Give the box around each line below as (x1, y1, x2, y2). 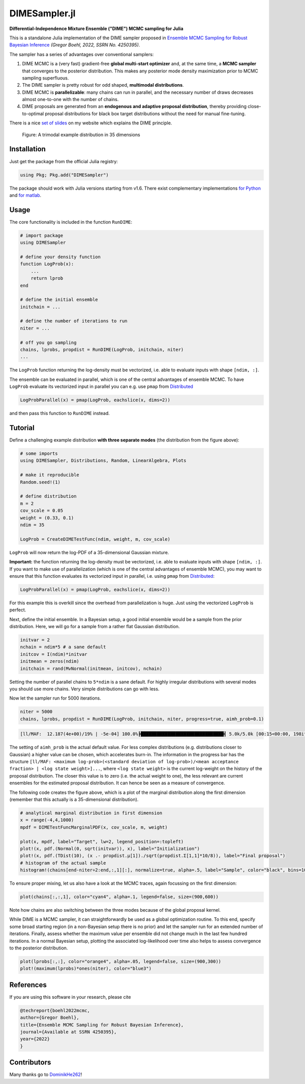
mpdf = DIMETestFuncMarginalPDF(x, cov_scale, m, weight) (20, 824, 168, 830)
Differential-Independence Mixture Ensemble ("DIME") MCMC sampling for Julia (9, 25, 184, 32)
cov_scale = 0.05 (20, 508, 64, 513)
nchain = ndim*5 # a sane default (20, 644, 106, 650)
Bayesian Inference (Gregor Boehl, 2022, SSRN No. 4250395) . (9, 42, 140, 48)
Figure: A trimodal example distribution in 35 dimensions (22, 132, 140, 138)
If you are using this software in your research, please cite (9, 994, 131, 1000)
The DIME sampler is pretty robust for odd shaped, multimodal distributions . (22, 82, 184, 88)
